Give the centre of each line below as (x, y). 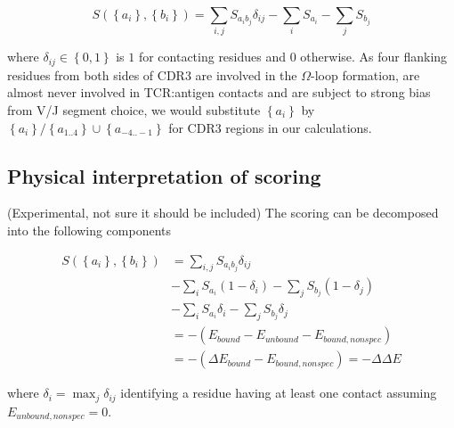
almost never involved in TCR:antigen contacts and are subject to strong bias (219, 92)
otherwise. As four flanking (374, 57)
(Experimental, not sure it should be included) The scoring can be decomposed (223, 213)
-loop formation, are (365, 74)
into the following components (89, 230)
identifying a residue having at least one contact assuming (279, 393)
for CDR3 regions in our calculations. (270, 127)
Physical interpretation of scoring (164, 175)
